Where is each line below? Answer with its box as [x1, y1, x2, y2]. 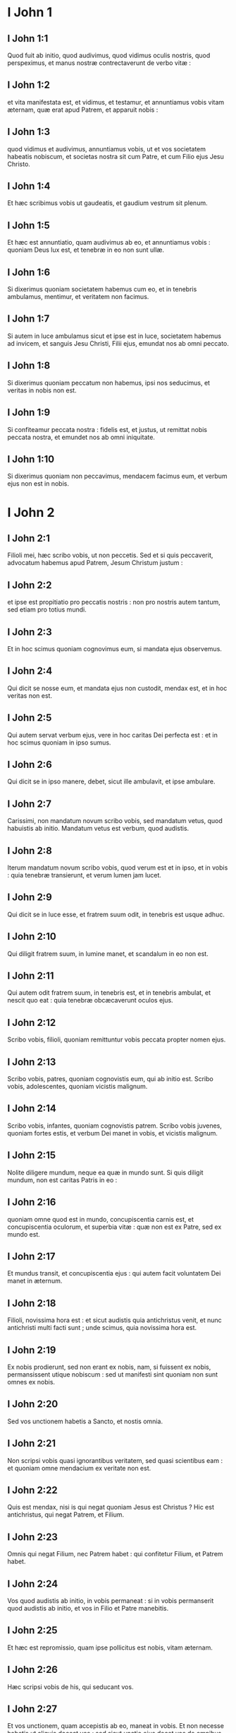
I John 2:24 [7, 1577, 58, 1589]
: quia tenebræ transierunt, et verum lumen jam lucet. [7, 871, 162, 879]
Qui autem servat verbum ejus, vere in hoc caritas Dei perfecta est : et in [7, 730, 218, 739]
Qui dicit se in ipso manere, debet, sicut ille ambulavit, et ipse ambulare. [7, 777, 216, 786]
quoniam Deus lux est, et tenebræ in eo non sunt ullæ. [7, 245, 164, 255]
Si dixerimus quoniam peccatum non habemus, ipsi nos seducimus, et [7, 378, 210, 387]
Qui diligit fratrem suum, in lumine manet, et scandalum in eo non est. [7, 949, 209, 958]
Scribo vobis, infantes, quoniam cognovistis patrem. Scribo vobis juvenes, [7, 1121, 222, 1130]
